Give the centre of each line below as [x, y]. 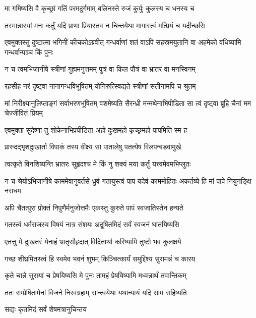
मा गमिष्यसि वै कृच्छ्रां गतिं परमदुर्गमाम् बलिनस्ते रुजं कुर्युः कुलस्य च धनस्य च [100, 8]
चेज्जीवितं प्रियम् [24, 113]
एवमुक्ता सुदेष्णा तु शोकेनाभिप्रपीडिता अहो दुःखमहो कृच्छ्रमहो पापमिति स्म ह [96, 129]
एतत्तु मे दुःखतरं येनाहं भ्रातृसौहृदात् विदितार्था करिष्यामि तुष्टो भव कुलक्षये [93, 241]
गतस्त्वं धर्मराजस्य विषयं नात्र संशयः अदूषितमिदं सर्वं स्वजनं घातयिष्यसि [92, 224]
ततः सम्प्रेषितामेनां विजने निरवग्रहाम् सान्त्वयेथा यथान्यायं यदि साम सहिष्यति [96, 292]
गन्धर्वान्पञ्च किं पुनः [29, 52]
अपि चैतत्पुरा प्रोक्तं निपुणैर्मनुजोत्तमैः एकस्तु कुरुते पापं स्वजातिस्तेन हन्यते [94, 207]
